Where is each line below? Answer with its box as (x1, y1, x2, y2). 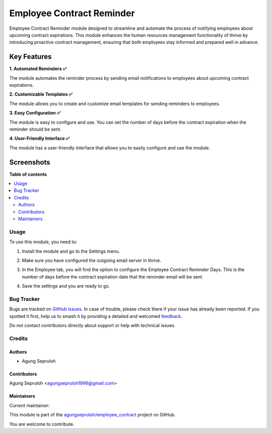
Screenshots (9, 158, 50, 167)
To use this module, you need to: (9, 239, 78, 245)
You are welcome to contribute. (9, 421, 75, 427)
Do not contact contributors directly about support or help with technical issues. (9, 322, 176, 329)
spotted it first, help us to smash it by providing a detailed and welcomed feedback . (9, 313, 182, 319)
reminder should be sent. (9, 126, 61, 132)
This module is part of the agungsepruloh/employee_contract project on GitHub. (9, 412, 176, 418)
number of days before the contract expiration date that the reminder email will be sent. (22, 274, 203, 280)
